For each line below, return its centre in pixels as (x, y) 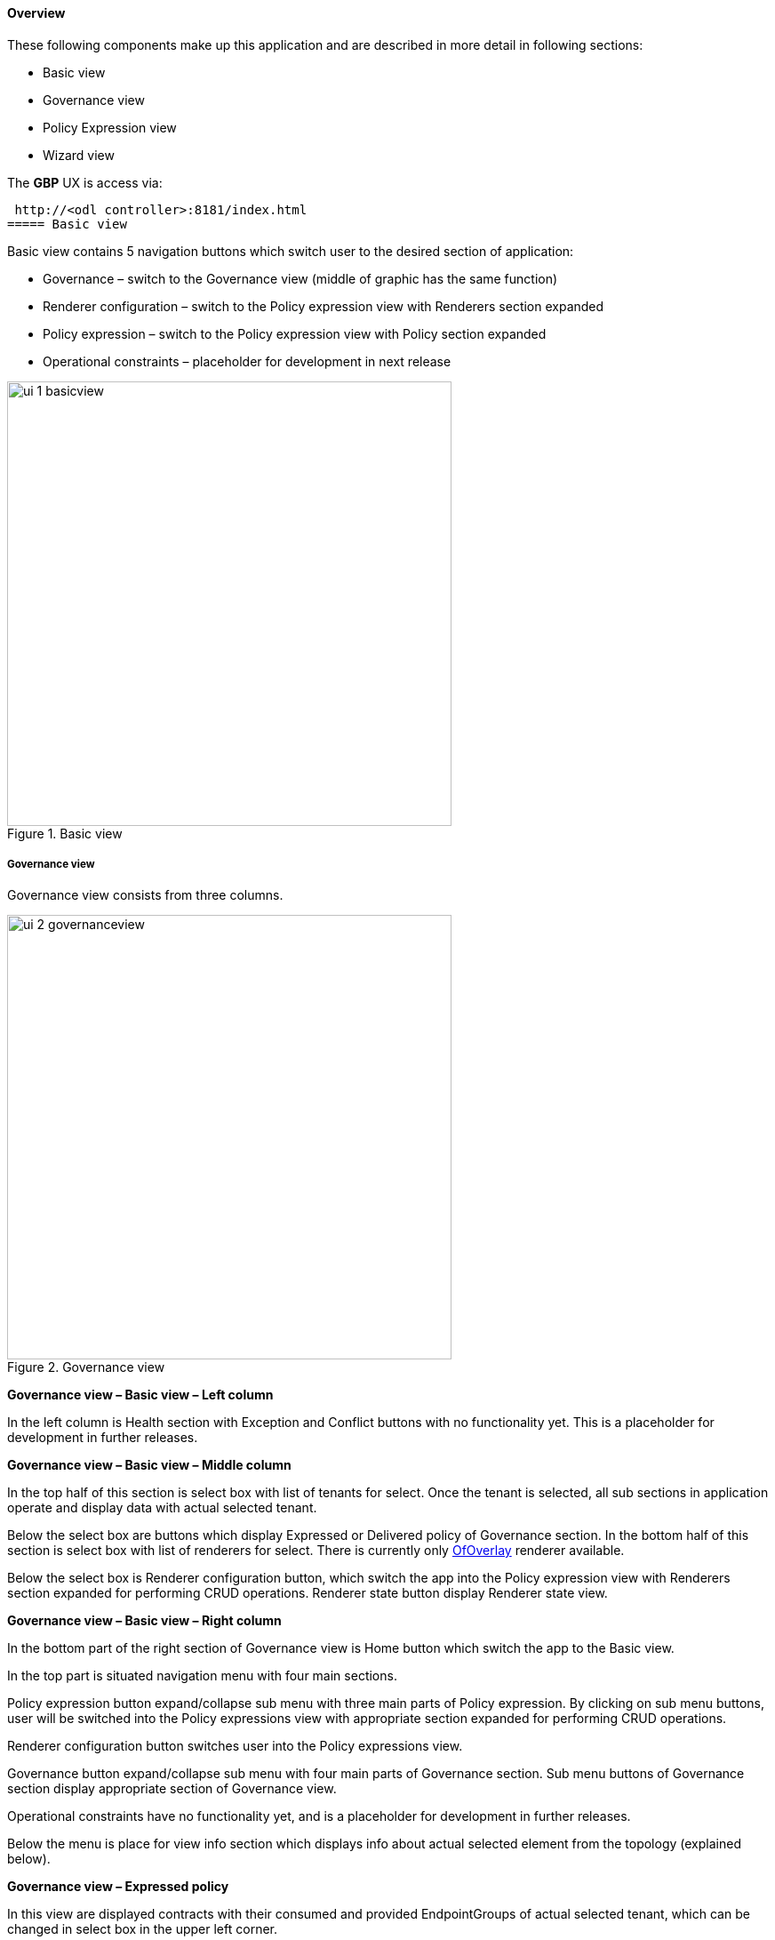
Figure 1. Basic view (65, 833)
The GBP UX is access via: (85, 182)
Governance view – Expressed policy (118, 1887)
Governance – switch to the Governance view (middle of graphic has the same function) (300, 278)
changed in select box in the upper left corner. (142, 1929)
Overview (36, 13)
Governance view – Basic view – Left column (140, 1395)
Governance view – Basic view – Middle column (149, 1465)
